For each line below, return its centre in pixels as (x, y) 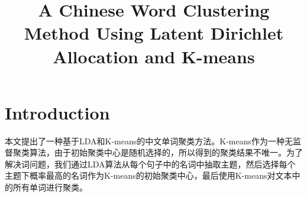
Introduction (57, 112)
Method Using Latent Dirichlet (154, 33)
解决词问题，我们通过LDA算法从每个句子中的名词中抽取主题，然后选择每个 (150, 164)
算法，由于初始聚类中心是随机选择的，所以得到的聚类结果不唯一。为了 (166, 152)
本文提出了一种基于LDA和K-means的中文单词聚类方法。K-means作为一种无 (149, 141)
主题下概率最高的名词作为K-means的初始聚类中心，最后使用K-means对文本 (148, 175)
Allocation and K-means (154, 56)
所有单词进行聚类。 (50, 187)
